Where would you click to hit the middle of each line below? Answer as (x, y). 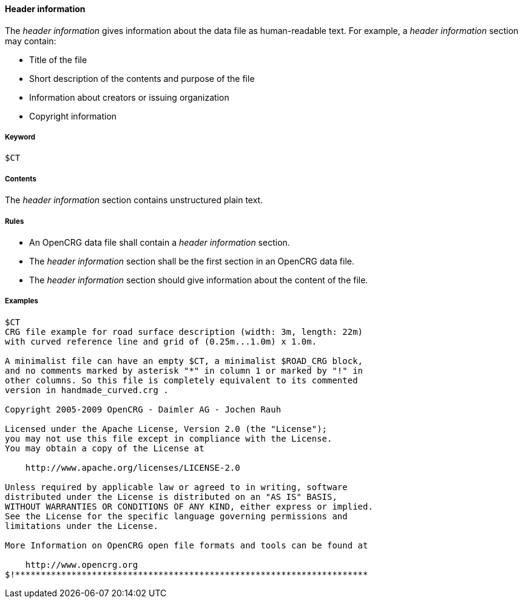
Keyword (20, 137)
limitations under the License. (82, 526)
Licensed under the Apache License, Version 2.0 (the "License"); (166, 429)
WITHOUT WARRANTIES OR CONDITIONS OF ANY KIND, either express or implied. (189, 506)
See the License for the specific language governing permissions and (176, 516)
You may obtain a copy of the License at (105, 448)
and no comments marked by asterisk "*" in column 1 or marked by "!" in (184, 370)
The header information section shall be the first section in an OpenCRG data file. (192, 261)
